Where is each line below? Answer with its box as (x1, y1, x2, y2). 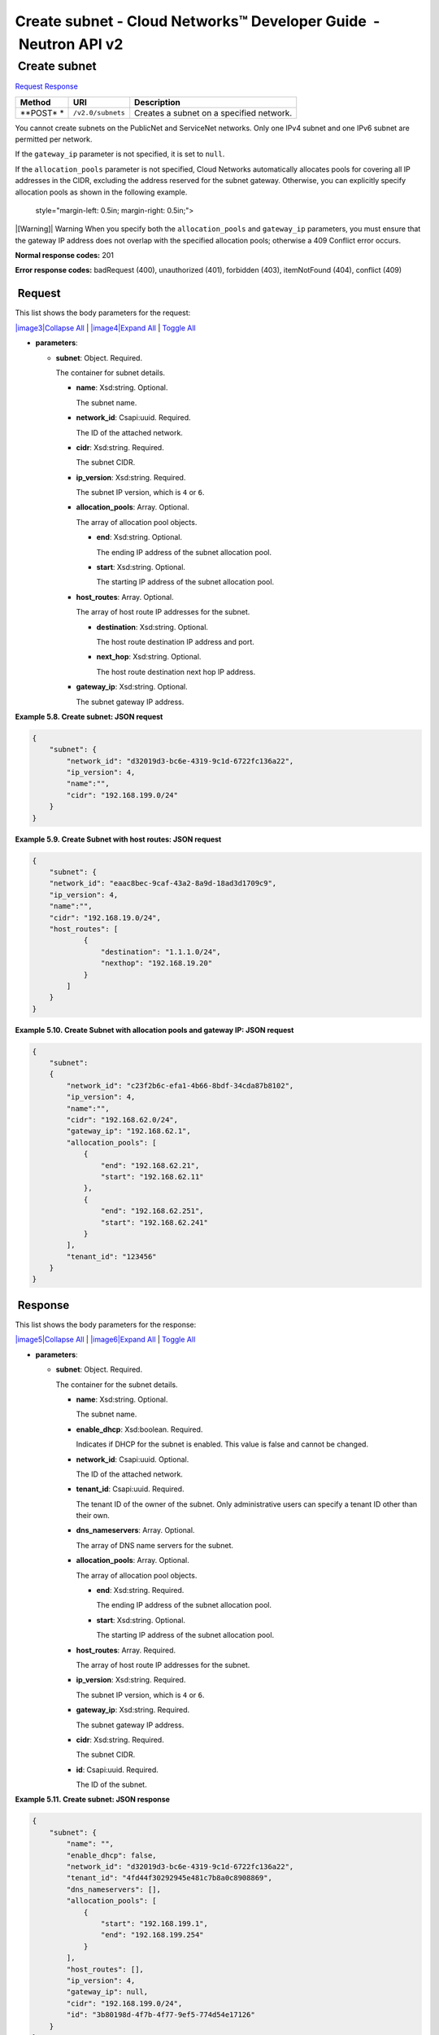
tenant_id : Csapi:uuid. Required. (76, 1484, 185, 1494)
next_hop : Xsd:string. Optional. (96, 652, 202, 662)
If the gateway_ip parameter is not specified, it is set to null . (15, 149, 225, 159)
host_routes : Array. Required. (76, 1645, 176, 1655)
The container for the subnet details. (55, 1380, 178, 1389)
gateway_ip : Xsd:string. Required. (76, 1705, 190, 1715)
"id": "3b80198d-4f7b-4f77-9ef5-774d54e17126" (66, 2011, 255, 2020)
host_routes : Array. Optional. (76, 592, 174, 602)
